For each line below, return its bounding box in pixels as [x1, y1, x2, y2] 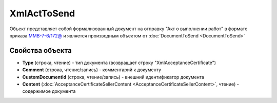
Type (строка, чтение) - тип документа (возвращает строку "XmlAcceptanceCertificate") [22, 59, 216, 66]
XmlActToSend [9, 8, 75, 19]
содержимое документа [22, 88, 76, 94]
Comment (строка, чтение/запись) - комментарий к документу [22, 67, 162, 73]
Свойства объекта [9, 46, 72, 55]
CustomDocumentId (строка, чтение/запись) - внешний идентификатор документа [22, 74, 205, 80]
